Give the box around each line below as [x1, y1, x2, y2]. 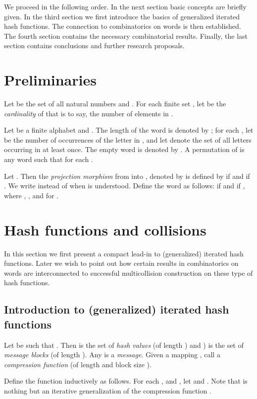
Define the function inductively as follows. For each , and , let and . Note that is [4, 376, 248, 386]
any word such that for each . [4, 154, 93, 164]
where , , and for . [4, 190, 59, 200]
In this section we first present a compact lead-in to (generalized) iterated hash [4, 248, 244, 258]
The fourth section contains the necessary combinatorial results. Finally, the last [4, 30, 248, 41]
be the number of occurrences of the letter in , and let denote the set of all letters [4, 134, 252, 145]
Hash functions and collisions [4, 219, 206, 239]
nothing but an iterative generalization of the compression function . [4, 385, 211, 396]
